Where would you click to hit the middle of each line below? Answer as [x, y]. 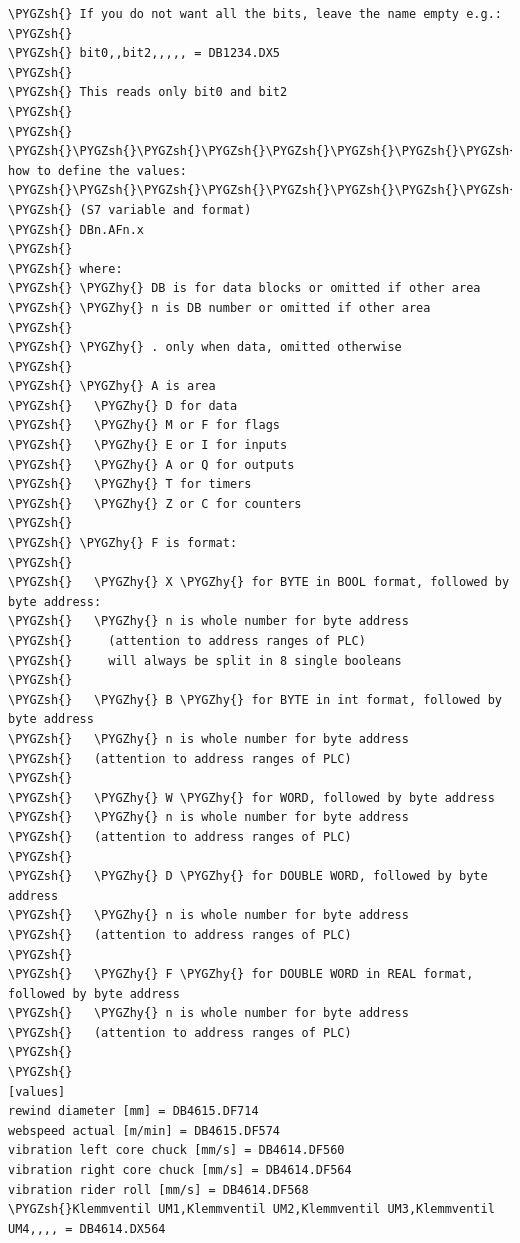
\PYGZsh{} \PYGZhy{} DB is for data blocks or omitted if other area [244, 288]
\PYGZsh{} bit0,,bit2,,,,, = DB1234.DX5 [144, 53]
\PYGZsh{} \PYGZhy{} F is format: [123, 543]
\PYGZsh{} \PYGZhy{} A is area [112, 386]
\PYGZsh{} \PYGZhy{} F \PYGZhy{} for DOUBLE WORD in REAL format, [241, 974]
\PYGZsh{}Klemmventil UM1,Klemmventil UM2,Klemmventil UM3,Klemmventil [251, 1209]
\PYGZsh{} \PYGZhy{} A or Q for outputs [151, 464]
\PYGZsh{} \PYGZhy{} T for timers [130, 484]
